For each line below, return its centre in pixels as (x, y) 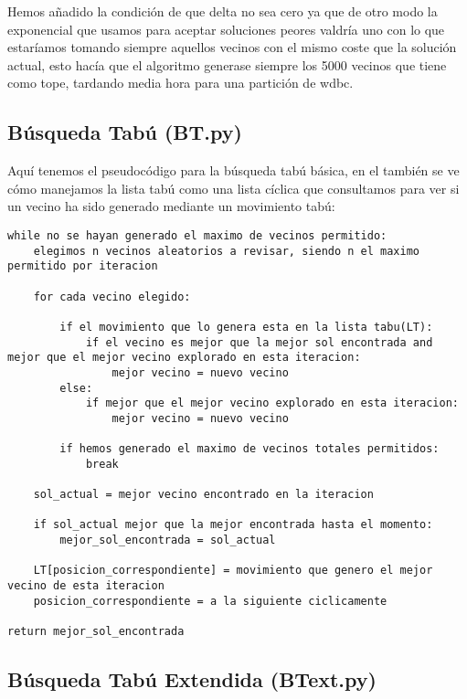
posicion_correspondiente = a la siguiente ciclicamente (210, 601)
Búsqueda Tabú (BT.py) (125, 132)
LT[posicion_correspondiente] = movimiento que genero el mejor (233, 571)
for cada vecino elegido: (112, 297)
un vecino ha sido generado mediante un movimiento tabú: (171, 206)
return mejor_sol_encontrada (96, 632)
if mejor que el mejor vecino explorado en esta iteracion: (272, 403)
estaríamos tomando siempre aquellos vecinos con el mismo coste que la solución (232, 47)
